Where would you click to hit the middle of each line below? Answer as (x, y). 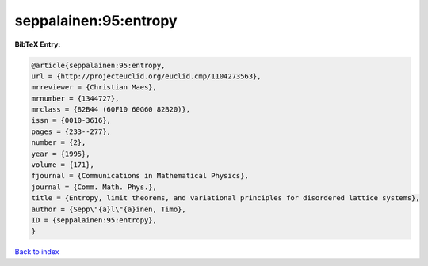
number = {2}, (59, 143)
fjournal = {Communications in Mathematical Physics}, (140, 176)
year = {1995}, (61, 154)
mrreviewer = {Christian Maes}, (94, 87)
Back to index (37, 252)
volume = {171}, (63, 165)
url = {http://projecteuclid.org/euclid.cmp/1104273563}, (146, 76)
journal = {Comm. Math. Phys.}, (94, 187)
